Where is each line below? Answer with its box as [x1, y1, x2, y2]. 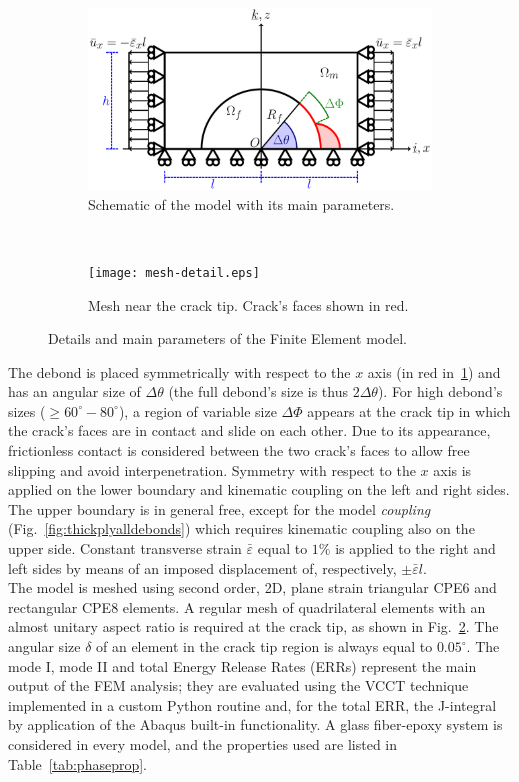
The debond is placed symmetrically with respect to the [8, 361, 351, 382]
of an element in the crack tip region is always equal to [96, 636, 433, 657]
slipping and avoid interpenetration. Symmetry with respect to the [8, 459, 416, 480]
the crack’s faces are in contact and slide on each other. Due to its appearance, [8, 420, 491, 441]
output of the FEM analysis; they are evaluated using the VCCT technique [8, 675, 469, 696]
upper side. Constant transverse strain [8, 538, 242, 559]
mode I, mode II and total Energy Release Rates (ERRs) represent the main [8, 655, 477, 676]
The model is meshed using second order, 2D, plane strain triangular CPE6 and [8, 577, 497, 598]
